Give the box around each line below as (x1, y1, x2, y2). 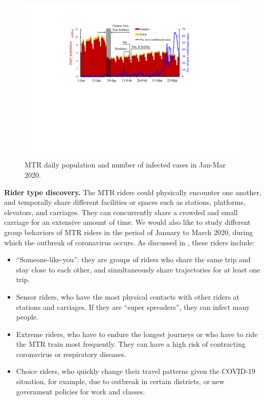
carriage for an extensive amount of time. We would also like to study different (4, 217, 251, 227)
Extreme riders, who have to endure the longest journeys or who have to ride (16, 328, 258, 339)
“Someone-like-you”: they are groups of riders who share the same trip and (16, 254, 251, 265)
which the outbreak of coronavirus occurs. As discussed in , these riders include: (4, 237, 255, 247)
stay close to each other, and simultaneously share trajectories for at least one (16, 264, 260, 275)
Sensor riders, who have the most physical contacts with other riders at (16, 291, 240, 302)
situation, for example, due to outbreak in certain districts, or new (16, 376, 225, 387)
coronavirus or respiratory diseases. (16, 348, 126, 359)
